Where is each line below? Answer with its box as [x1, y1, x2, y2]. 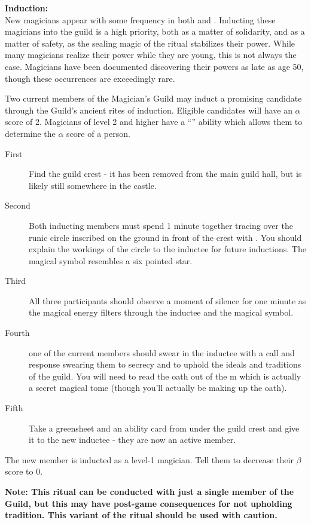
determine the [5, 127, 56, 139]
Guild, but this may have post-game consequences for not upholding [5, 497, 292, 509]
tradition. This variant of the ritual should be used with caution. [5, 509, 278, 521]
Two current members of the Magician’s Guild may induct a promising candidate [5, 92, 302, 105]
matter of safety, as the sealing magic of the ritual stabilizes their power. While [5, 36, 295, 49]
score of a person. [66, 127, 130, 139]
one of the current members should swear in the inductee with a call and [29, 346, 295, 359]
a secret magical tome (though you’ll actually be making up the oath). [29, 381, 287, 394]
